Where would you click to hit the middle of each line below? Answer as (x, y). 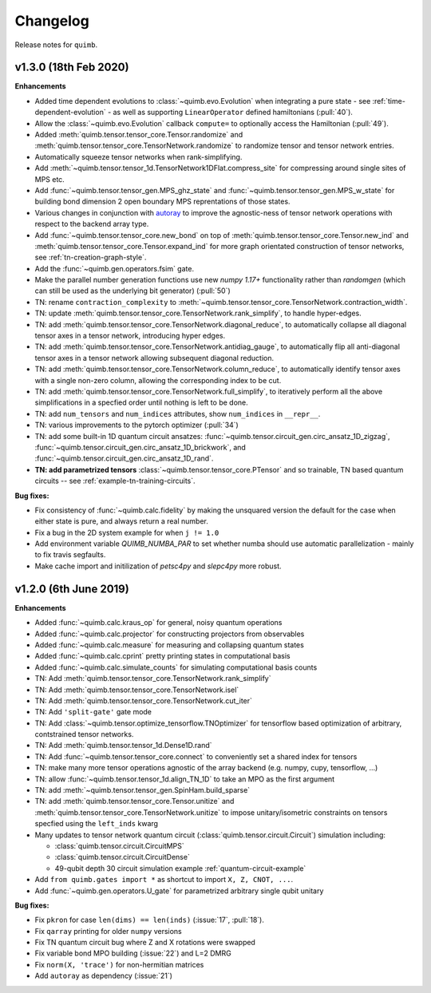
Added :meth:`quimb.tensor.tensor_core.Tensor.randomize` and (139, 135)
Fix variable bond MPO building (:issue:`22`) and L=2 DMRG (133, 953)
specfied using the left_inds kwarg (97, 824)
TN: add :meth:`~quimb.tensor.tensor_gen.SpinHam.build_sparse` (142, 790)
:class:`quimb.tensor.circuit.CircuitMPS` (119, 845)
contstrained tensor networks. (84, 734)
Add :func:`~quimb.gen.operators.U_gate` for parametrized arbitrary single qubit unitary (179, 891)
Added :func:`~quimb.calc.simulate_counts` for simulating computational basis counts (176, 667)
